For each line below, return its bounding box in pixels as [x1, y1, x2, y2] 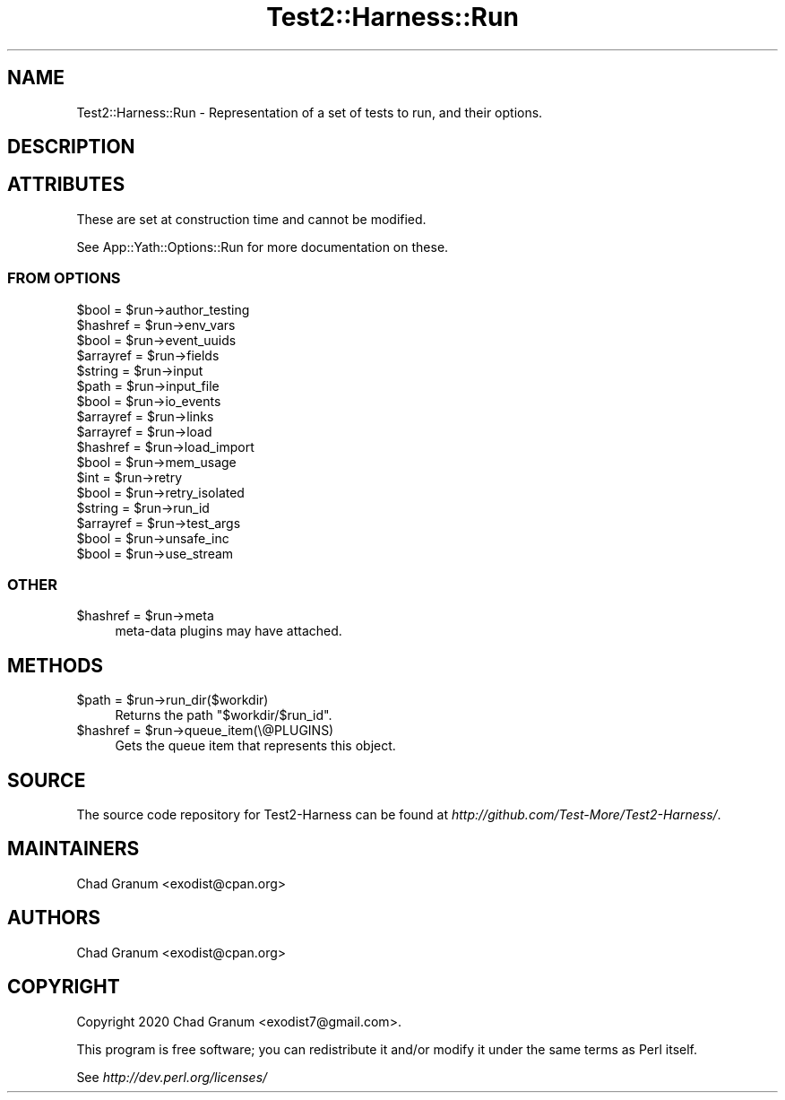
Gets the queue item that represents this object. [115, 738, 396, 754]
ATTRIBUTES [7, 173, 125, 196]
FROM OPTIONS [7, 269, 121, 288]
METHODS [7, 654, 104, 677]
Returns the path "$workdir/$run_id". [115, 707, 332, 723]
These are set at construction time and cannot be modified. [76, 211, 427, 227]
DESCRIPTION [7, 135, 135, 159]
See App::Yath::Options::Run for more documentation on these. [76, 238, 449, 255]
